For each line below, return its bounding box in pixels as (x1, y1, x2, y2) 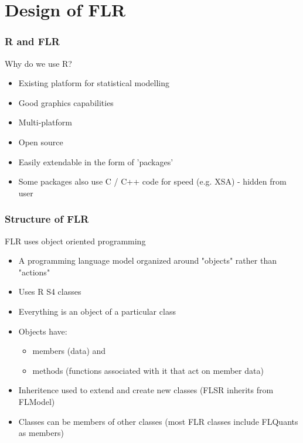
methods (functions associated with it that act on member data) (32, 364, 264, 376)
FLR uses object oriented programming (5, 234, 146, 247)
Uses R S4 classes (18, 285, 81, 298)
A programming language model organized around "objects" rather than (18, 254, 277, 267)
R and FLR (5, 34, 60, 49)
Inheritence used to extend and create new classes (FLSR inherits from (18, 384, 274, 396)
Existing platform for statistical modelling (18, 77, 170, 89)
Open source (18, 135, 63, 148)
